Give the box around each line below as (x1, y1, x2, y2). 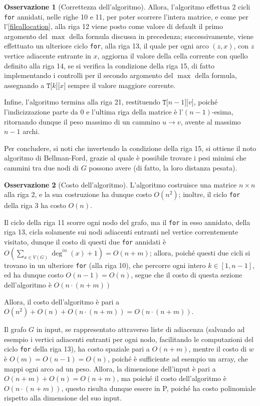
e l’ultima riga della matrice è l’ (86, 106, 183, 117)
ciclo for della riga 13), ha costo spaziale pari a (4, 343, 150, 354)
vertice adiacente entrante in (4, 50, 91, 61)
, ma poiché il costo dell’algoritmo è (117, 373, 226, 383)
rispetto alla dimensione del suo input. (4, 392, 122, 403)
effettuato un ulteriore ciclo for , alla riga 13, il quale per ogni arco (4, 40, 209, 51)
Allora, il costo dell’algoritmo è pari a (4, 296, 120, 306)
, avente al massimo (180, 116, 241, 126)
